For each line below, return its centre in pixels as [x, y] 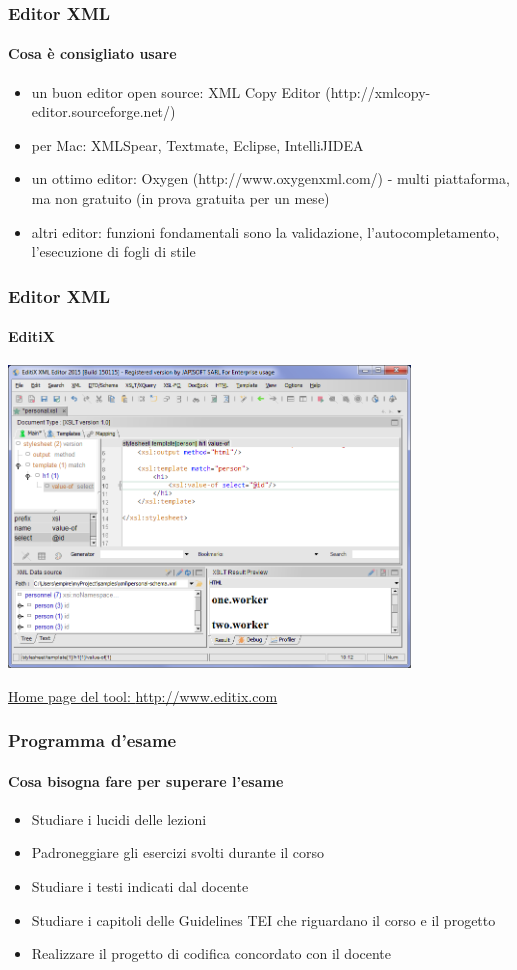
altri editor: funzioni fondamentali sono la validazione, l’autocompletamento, [265, 231]
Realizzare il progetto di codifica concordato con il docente [211, 953]
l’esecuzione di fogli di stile [113, 251]
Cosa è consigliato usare [92, 53]
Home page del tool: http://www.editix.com [143, 695]
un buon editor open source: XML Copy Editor [176, 91]
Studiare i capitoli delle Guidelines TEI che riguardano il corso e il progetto [263, 919]
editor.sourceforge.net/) [103, 111]
